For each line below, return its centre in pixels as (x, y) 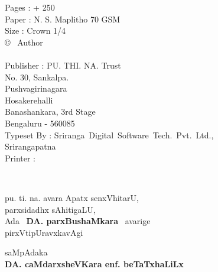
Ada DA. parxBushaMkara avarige (78, 221)
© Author (24, 42)
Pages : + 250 (30, 7)
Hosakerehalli (29, 100)
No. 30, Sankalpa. (37, 77)
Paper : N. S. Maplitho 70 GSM (63, 19)
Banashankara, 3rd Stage (50, 111)
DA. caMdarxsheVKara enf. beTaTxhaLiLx (94, 263)
